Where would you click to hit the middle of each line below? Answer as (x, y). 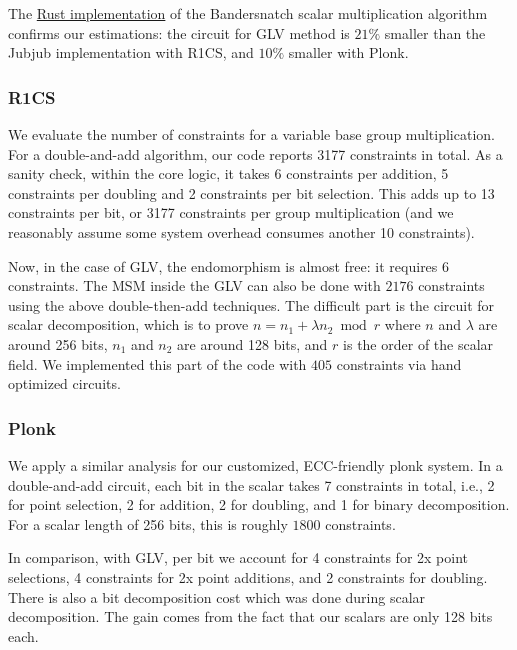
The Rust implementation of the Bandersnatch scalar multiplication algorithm (248, 13)
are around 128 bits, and (252, 343)
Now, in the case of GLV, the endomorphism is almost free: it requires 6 (229, 265)
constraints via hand (399, 363)
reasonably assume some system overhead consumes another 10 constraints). (241, 231)
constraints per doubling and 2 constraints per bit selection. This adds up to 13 (251, 192)
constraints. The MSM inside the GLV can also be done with (194, 285)
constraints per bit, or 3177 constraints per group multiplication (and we (231, 212)
